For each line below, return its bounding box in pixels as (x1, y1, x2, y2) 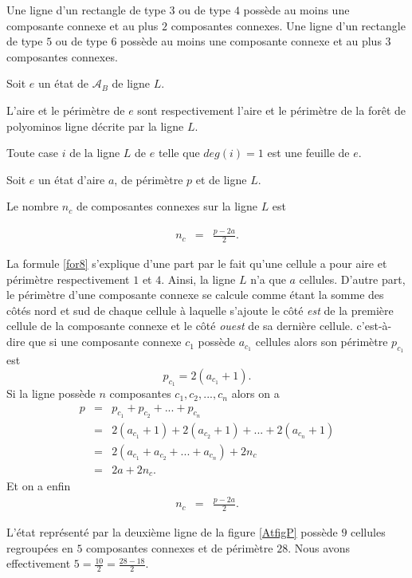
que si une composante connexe (29, 333, 182, 350)
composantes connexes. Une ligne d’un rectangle (171, 17, 406, 33)
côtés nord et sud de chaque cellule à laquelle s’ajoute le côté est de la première (6, 301, 394, 318)
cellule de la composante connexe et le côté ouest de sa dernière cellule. (6, 317, 353, 334)
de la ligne (69, 144, 120, 161)
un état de (37, 75, 88, 92)
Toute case (6, 144, 59, 161)
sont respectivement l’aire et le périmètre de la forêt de (137, 101, 406, 118)
